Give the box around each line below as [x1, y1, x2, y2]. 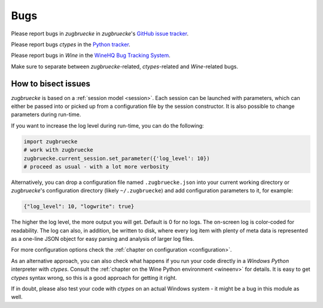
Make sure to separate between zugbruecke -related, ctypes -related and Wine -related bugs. [11, 63, 239, 70]
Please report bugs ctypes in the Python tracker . [11, 41, 131, 48]
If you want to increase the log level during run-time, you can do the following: [11, 122, 205, 129]
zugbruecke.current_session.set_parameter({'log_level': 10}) [23, 155, 210, 162]
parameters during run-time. [11, 111, 81, 118]
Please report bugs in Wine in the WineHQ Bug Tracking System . [11, 52, 170, 59]
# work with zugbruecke [23, 147, 94, 153]
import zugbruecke [23, 138, 78, 145]
